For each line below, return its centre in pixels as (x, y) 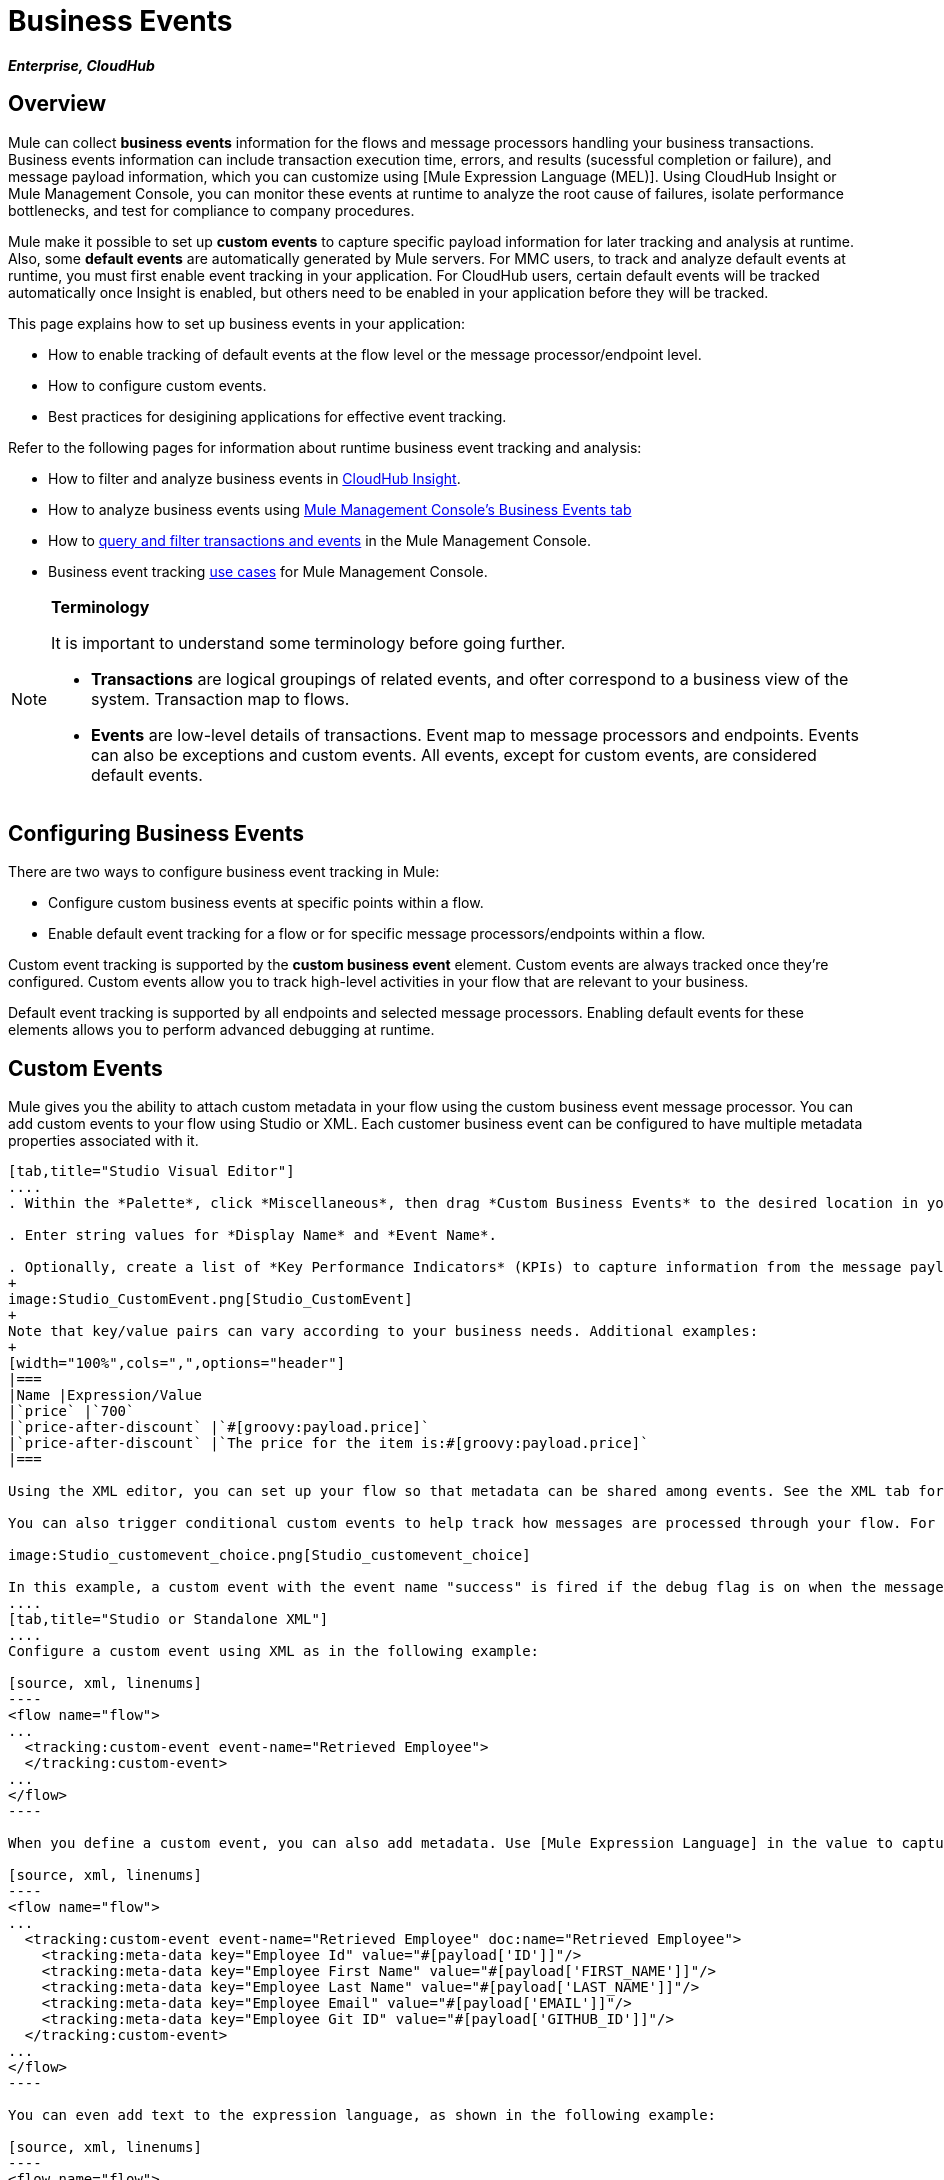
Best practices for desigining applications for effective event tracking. (277, 416)
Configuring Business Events (156, 834)
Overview (57, 104)
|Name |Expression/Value (105, 1395)
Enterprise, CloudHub (81, 65)
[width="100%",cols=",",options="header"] (177, 1363)
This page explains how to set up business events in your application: (237, 323)
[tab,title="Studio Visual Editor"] (151, 1171)
